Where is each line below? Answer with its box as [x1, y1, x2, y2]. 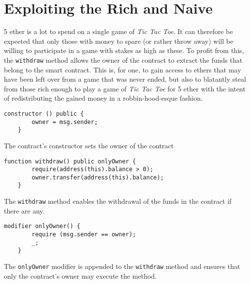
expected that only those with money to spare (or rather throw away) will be [4, 35, 233, 46]
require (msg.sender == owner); [32, 231, 136, 238]
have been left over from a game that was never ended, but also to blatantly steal [4, 74, 246, 84]
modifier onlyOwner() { [4, 223, 81, 230]
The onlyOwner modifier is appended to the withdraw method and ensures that [4, 261, 240, 271]
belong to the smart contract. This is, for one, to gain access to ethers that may [4, 64, 241, 74]
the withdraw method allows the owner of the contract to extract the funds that [4, 54, 243, 65]
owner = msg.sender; [32, 118, 98, 125]
